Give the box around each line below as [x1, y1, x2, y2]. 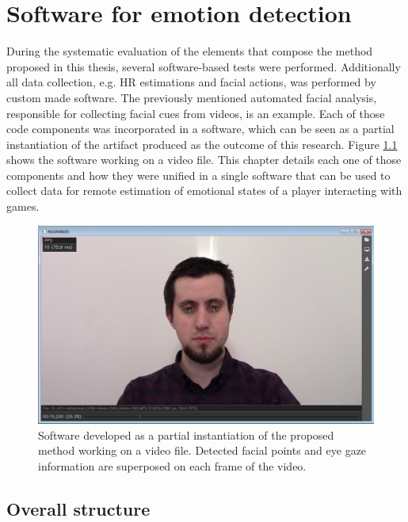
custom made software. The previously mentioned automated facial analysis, [6, 89, 377, 105]
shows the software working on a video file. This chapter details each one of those [6, 151, 402, 168]
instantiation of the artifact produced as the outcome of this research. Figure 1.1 [6, 135, 398, 152]
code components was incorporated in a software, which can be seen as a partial [6, 120, 395, 137]
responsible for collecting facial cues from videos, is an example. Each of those [6, 105, 385, 121]
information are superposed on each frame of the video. [38, 457, 307, 474]
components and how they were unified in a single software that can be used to [6, 166, 391, 183]
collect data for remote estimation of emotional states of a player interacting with [6, 182, 402, 199]
